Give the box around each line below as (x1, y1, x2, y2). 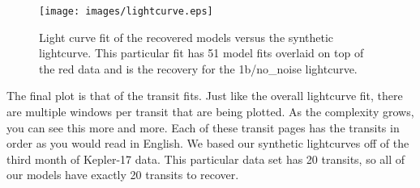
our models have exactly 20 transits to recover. (6, 166, 239, 183)
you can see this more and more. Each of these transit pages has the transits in (6, 119, 400, 136)
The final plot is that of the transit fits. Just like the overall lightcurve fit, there (6, 87, 403, 104)
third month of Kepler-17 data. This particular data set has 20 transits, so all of (6, 150, 405, 167)
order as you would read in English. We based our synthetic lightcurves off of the (6, 135, 409, 152)
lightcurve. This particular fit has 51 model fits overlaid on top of (39, 44, 364, 61)
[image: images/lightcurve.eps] (39, 6, 213, 17)
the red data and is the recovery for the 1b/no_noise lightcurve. (39, 60, 358, 77)
